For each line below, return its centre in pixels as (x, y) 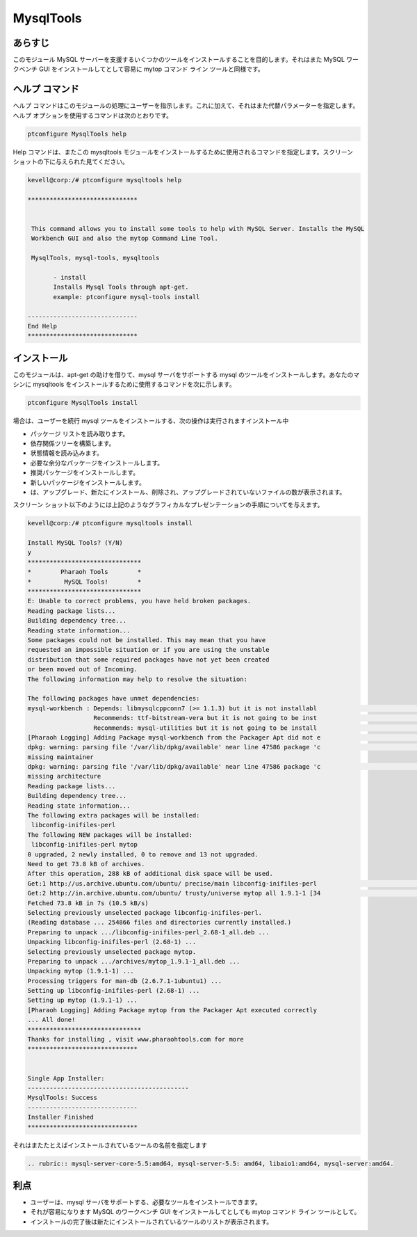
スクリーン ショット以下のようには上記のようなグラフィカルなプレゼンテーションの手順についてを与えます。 (168, 505)
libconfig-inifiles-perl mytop (85, 845)
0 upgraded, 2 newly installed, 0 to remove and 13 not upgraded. (143, 854)
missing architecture (64, 776)
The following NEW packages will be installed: (110, 835)
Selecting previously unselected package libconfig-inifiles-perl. (145, 912)
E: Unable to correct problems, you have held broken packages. (139, 601)
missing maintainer (60, 757)
